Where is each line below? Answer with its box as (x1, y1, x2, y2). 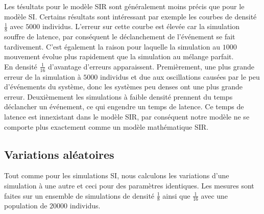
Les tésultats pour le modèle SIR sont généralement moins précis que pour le (4, 1, 245, 11)
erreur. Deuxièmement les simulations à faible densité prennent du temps (4, 91, 233, 102)
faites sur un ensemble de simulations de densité (4, 190, 155, 201)
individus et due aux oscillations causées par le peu (100, 71, 260, 82)
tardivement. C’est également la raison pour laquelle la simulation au (4, 41, 221, 52)
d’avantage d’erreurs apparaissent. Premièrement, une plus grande (47, 61, 255, 72)
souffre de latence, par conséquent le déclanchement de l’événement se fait (4, 31, 235, 42)
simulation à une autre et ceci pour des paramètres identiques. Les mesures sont (4, 180, 254, 191)
